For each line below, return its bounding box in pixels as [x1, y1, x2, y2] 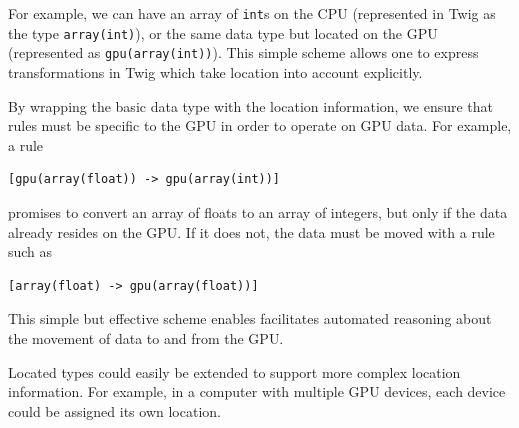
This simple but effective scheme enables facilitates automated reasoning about [8, 308, 492, 329]
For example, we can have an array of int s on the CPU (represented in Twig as [8, 3, 496, 23]
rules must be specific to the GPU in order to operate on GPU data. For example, [8, 115, 512, 136]
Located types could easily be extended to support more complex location [8, 361, 461, 382]
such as [8, 241, 53, 262]
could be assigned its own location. [8, 400, 221, 421]
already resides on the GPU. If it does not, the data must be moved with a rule [8, 221, 495, 242]
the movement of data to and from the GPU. [8, 327, 284, 348]
